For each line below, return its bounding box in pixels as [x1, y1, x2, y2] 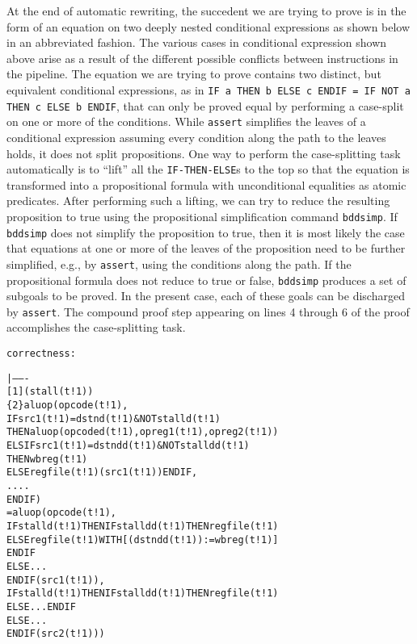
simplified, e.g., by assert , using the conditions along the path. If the [6, 255, 352, 272]
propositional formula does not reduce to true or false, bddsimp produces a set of [6, 271, 406, 288]
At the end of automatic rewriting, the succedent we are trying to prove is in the [6, 2, 406, 19]
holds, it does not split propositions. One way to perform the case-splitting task [6, 144, 401, 161]
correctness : [6, 348, 76, 360]
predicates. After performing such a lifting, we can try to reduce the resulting [6, 192, 390, 209]
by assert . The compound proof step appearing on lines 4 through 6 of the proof [6, 303, 410, 320]
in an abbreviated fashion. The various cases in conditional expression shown [6, 34, 387, 51]
